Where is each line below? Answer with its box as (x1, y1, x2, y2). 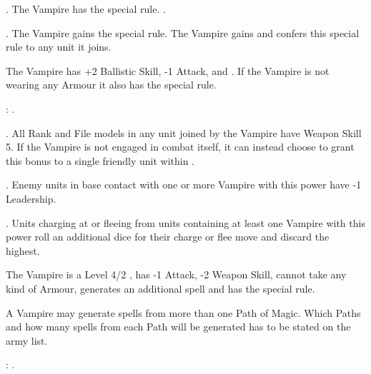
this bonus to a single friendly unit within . (6, 153, 194, 168)
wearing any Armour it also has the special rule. (6, 77, 217, 92)
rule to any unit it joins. (6, 39, 112, 54)
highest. (6, 243, 40, 258)
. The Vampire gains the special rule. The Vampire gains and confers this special (6, 25, 360, 40)
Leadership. (6, 191, 56, 206)
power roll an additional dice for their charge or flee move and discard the (6, 229, 330, 244)
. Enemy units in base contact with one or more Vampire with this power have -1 (6, 177, 362, 192)
